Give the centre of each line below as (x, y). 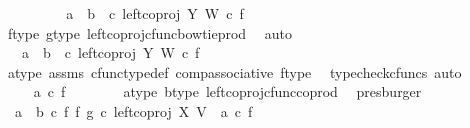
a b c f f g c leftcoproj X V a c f (133, 110)
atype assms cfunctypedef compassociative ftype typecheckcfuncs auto (234, 71)
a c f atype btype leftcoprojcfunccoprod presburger (227, 91)
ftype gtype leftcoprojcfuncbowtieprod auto (150, 32)
